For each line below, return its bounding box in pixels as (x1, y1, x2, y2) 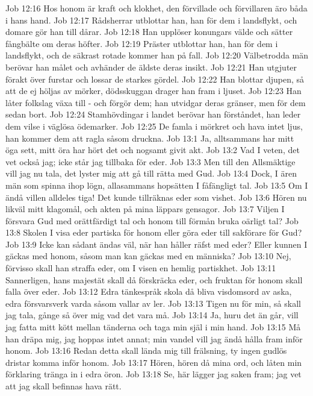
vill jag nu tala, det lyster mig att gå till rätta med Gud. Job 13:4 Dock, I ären (5, 167, 297, 180)
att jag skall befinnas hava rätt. (5, 380, 122, 392)
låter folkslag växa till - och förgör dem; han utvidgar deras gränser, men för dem (5, 96, 306, 108)
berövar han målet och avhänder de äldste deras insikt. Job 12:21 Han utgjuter (5, 60, 297, 73)
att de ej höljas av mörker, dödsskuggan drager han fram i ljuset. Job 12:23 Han (5, 84, 302, 97)
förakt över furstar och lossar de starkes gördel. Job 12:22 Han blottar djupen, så (5, 72, 305, 85)
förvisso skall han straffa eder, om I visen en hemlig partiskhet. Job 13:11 (5, 262, 276, 274)
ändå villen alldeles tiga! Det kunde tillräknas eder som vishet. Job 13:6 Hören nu (5, 190, 307, 203)
